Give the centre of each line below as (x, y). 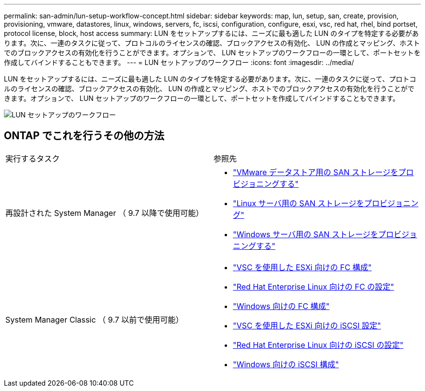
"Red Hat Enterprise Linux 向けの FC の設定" (314, 286)
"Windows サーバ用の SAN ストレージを (306, 234)
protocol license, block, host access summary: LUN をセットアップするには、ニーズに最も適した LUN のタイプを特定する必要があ (211, 33)
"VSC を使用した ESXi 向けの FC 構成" (302, 267)
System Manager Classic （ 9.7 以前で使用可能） (95, 319)
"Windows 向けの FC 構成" (281, 306)
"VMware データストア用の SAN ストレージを (316, 172)
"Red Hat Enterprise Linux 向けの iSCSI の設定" (318, 345)
